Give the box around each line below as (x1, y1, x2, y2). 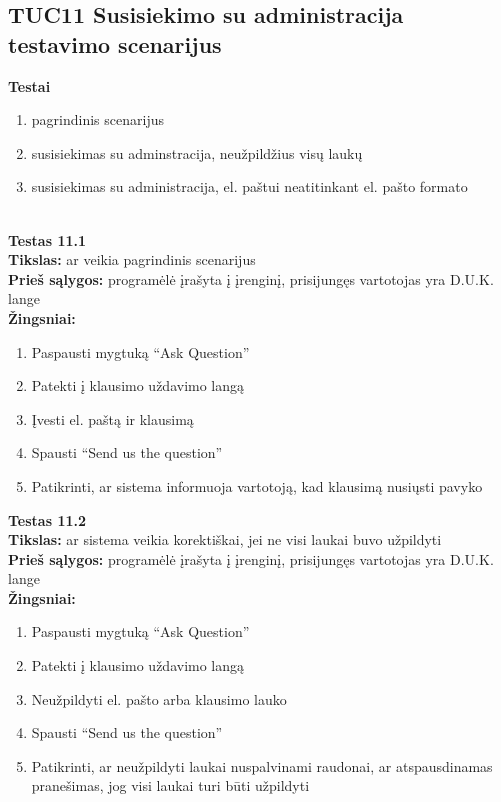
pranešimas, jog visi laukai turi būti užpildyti (31, 775, 310, 796)
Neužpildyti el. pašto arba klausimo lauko (31, 688, 287, 709)
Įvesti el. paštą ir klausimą (31, 408, 194, 429)
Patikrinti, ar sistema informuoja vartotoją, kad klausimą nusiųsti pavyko (31, 475, 483, 496)
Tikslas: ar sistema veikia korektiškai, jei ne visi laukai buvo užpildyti (8, 529, 442, 550)
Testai (8, 75, 51, 96)
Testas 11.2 (8, 509, 87, 530)
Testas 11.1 (8, 229, 87, 250)
